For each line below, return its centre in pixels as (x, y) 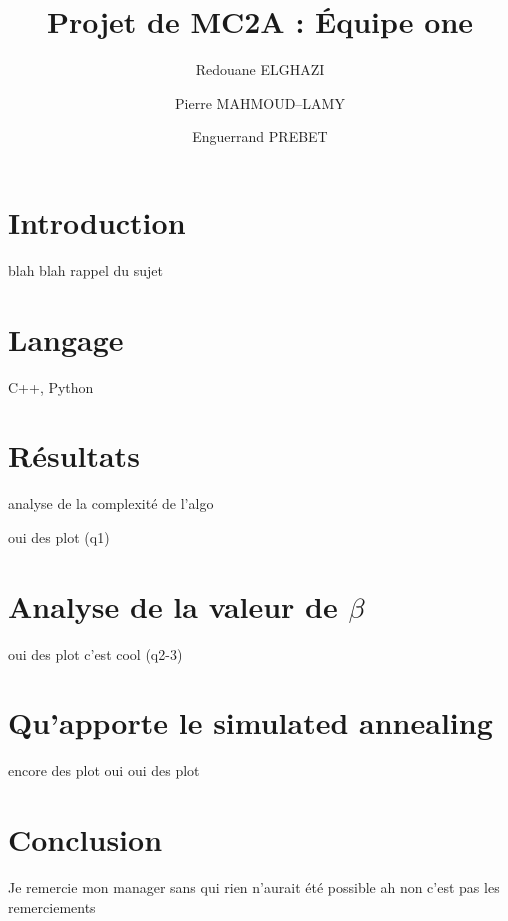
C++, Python (51, 386)
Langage (66, 338)
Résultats (74, 455)
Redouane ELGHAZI (260, 69)
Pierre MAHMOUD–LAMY (260, 102)
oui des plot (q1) (59, 536)
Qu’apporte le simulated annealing (250, 722)
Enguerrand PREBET (260, 136)
